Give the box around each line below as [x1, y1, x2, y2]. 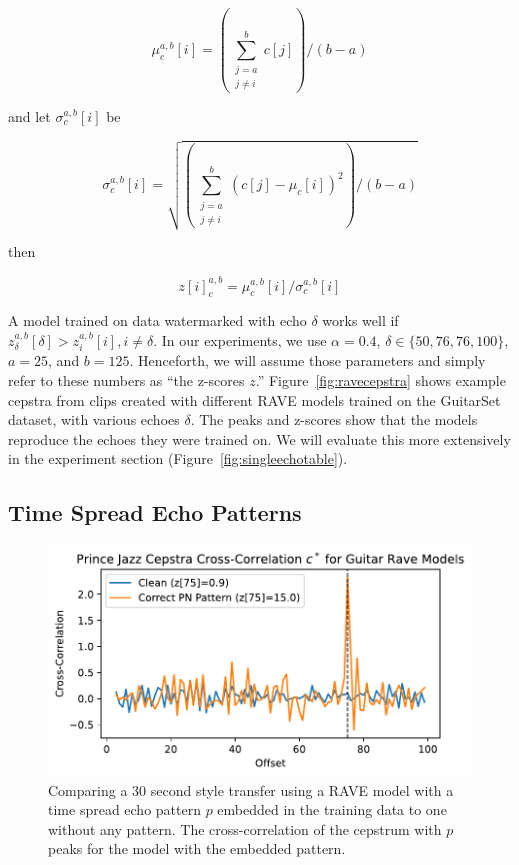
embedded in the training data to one [217, 799, 447, 820]
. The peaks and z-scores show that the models [190, 409, 478, 430]
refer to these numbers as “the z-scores [8, 369, 245, 390]
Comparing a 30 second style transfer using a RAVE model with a [48, 779, 454, 800]
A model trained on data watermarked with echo [8, 310, 307, 331]
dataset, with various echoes [8, 409, 180, 430]
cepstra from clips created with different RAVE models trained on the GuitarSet [8, 389, 501, 410]
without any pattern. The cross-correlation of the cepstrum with [48, 818, 442, 839]
